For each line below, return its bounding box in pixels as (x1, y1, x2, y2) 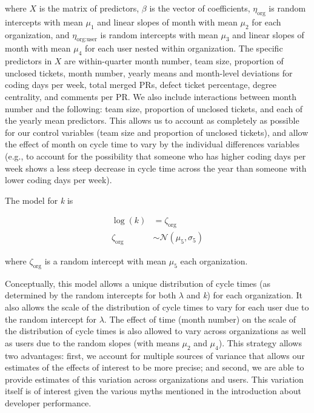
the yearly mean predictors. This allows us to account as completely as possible (5, 114, 299, 127)
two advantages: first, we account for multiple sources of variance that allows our (5, 349, 305, 361)
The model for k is (5, 193, 73, 206)
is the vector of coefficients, (149, 2, 250, 14)
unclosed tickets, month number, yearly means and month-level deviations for (5, 66, 293, 79)
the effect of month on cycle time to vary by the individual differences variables (5, 138, 299, 150)
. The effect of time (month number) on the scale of (104, 312, 296, 325)
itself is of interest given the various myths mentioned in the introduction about (5, 384, 301, 397)
